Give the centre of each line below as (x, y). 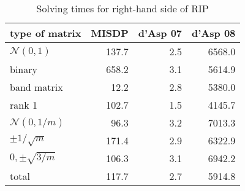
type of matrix (46, 33)
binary (24, 69)
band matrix (36, 87)
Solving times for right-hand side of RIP (123, 8)
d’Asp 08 (214, 33)
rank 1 (24, 105)
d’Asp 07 (160, 33)
